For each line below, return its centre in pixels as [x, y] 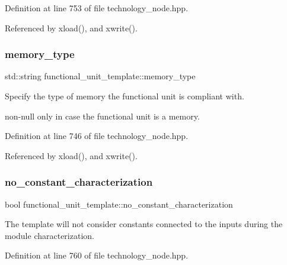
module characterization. [50, 235]
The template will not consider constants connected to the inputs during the [144, 224]
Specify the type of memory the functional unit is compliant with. [125, 96]
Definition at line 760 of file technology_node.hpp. [97, 255]
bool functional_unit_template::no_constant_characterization [119, 204]
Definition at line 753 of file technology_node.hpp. [97, 8]
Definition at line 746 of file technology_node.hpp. [97, 136]
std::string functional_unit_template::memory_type [100, 76]
